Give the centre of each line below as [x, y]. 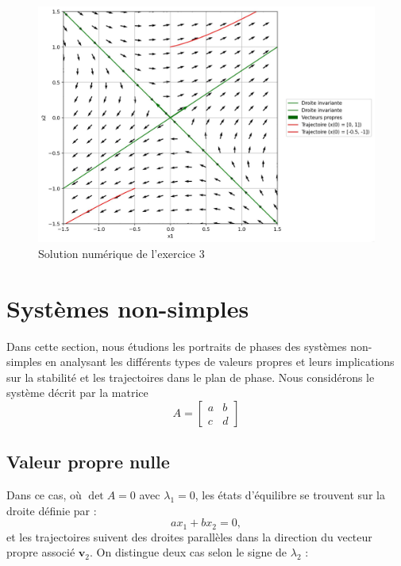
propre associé [41, 552]
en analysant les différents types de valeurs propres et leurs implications [220, 362]
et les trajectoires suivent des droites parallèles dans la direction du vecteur [189, 536]
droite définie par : [52, 510]
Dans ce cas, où [44, 495]
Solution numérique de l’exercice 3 [121, 253]
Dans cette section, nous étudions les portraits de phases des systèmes [177, 346]
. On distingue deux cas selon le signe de [189, 552]
